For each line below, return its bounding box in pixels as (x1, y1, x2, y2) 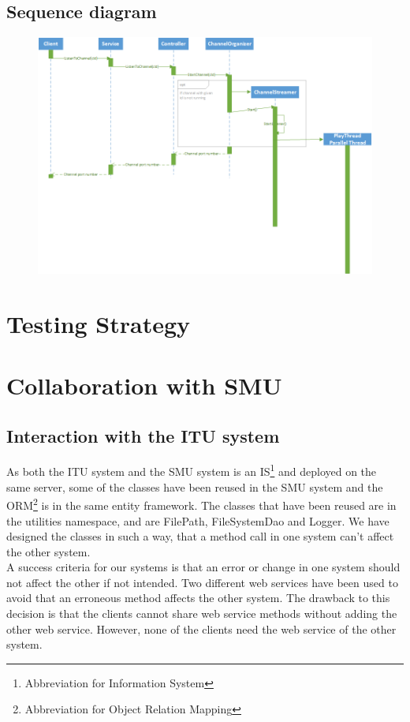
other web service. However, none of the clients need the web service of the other (6, 620, 397, 637)
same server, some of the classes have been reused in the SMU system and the (6, 478, 383, 495)
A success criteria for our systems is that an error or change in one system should (6, 559, 401, 575)
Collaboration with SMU (6, 369, 282, 402)
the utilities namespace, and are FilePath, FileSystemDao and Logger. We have (6, 512, 389, 529)
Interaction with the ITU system (6, 423, 280, 447)
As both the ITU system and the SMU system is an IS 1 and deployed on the (6, 461, 377, 480)
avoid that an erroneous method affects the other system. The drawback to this (6, 589, 390, 606)
